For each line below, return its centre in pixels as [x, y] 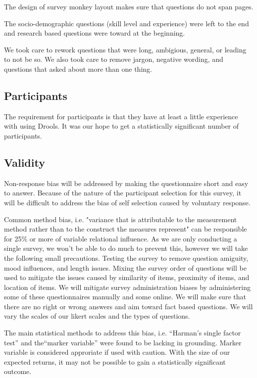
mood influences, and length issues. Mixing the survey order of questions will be [125, 267]
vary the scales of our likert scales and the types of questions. [97, 316]
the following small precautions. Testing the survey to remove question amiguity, [126, 258]
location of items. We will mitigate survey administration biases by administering [127, 287]
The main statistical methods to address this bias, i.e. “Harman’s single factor [123, 333]
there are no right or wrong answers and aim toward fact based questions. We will [128, 306]
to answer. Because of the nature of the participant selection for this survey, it [123, 193]
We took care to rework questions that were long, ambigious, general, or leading [125, 49]
